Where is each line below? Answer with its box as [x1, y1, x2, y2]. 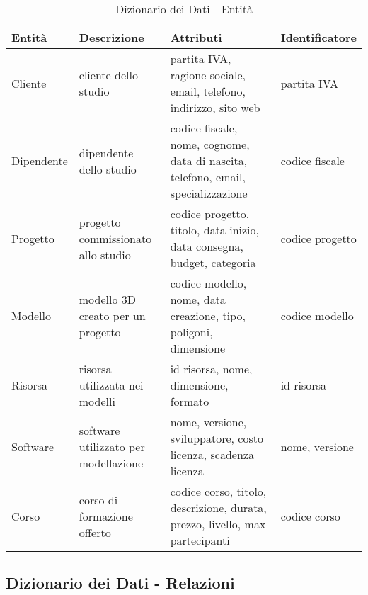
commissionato [79, 229, 152, 246]
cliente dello [79, 67, 138, 83]
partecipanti [170, 532, 230, 548]
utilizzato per [79, 438, 145, 455]
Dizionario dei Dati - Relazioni [6, 572, 235, 594]
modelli [79, 393, 115, 409]
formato [170, 393, 209, 409]
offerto [79, 523, 111, 540]
